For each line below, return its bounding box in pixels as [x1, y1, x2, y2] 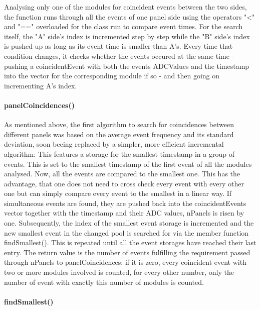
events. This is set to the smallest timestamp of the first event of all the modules [4, 158, 252, 169]
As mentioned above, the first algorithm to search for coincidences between [4, 119, 234, 130]
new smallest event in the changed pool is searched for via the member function [4, 227, 249, 238]
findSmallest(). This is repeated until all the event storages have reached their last [4, 237, 256, 248]
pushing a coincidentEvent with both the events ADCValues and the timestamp [4, 60, 249, 71]
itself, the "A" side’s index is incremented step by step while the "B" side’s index [4, 31, 250, 41]
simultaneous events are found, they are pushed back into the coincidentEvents [4, 197, 246, 208]
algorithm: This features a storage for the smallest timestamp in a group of [4, 148, 234, 159]
